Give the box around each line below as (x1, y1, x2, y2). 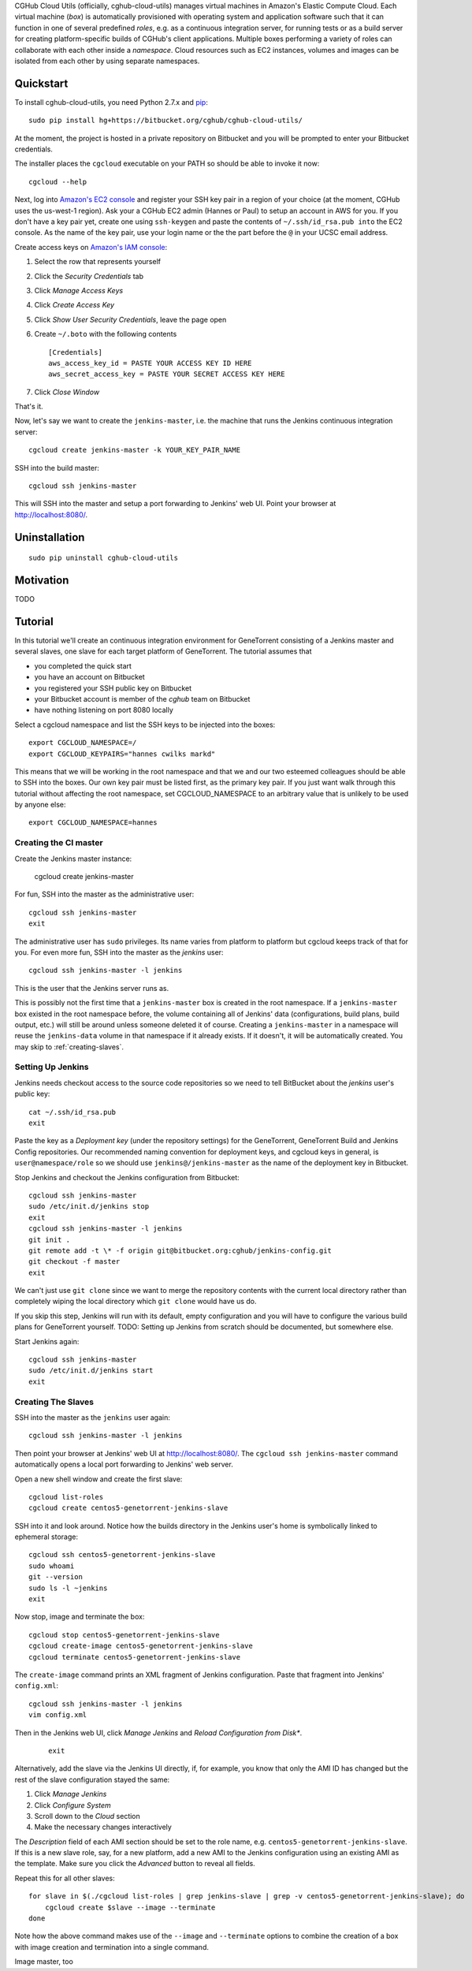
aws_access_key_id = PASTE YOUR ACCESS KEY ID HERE (48, 359, 252, 367)
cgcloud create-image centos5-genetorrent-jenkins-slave (28, 1641, 254, 1651)
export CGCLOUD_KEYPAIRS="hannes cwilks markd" (28, 749, 216, 758)
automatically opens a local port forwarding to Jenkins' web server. (14, 1459, 234, 1470)
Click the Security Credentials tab (34, 271, 144, 281)
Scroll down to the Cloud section (34, 1811, 141, 1820)
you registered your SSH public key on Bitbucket (34, 683, 192, 693)
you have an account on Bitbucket (34, 673, 145, 682)
